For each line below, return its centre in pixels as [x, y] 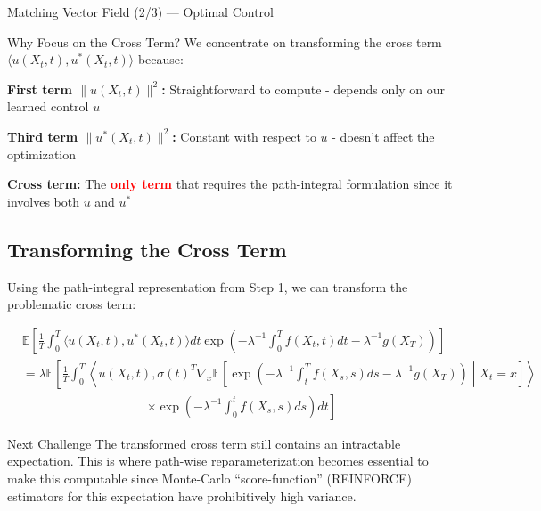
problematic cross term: [72, 304]
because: [160, 59]
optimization [42, 154]
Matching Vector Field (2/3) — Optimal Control [140, 12]
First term [40, 89]
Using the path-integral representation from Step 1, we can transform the [208, 286]
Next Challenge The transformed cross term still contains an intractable [204, 443]
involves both [43, 201]
